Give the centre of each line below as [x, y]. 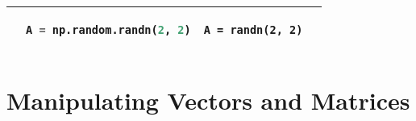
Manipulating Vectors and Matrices [208, 100]
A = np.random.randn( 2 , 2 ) [108, 30]
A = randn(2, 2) [253, 30]
